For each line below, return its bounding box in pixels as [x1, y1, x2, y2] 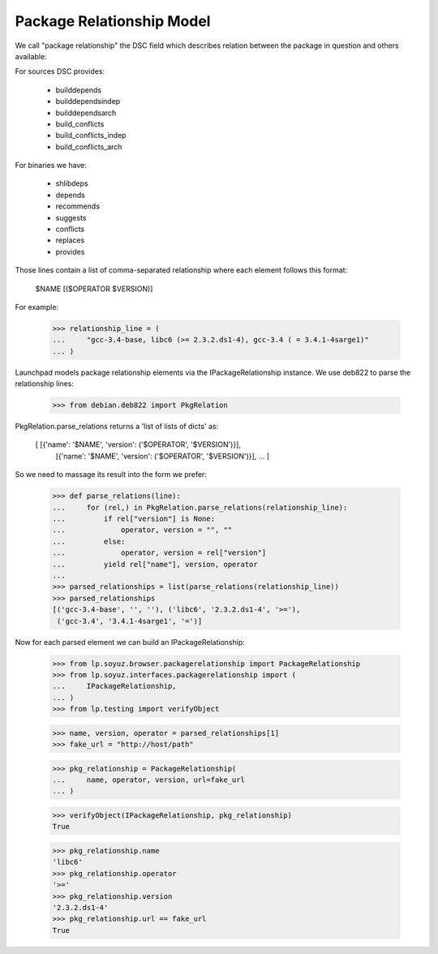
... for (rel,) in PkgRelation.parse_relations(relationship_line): [52, 503, 348, 512]
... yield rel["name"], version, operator [52, 560, 259, 569]
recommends [55, 201, 101, 211]
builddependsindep [55, 97, 121, 106]
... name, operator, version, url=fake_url [52, 776, 245, 784]
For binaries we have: [15, 161, 87, 170]
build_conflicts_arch [55, 142, 122, 152]
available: [15, 51, 48, 61]
